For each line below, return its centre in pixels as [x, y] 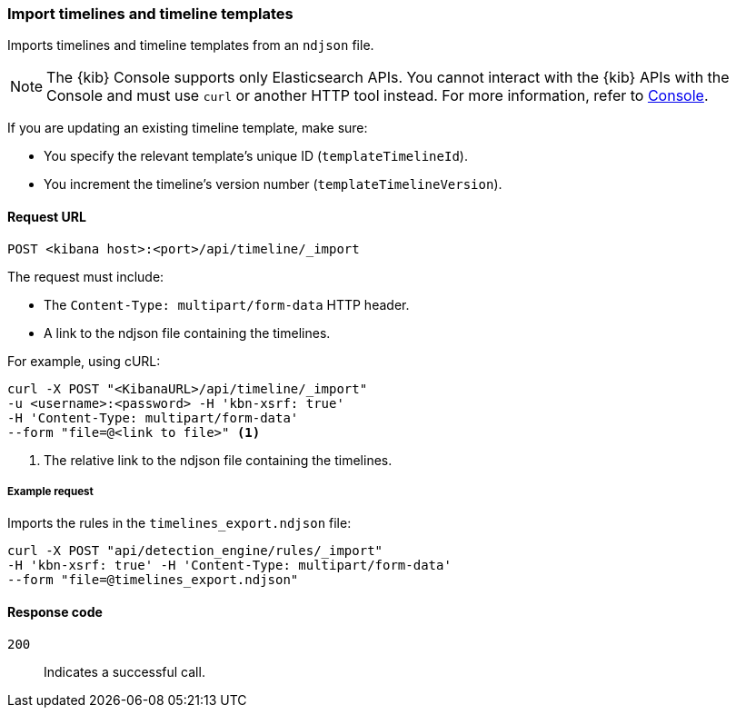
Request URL [47, 216]
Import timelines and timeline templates [150, 14]
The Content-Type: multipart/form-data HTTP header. [227, 304]
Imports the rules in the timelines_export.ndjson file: [179, 523]
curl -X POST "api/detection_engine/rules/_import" [195, 551]
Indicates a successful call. [124, 671]
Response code [55, 611]
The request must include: [86, 276]
